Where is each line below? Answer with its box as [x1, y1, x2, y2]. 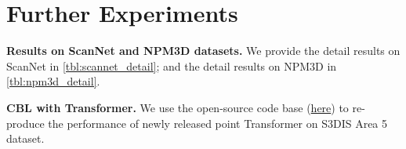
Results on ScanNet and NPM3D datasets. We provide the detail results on [6, 42, 401, 59]
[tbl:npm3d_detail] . [6, 73, 100, 89]
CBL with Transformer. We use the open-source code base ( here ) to [6, 99, 349, 115]
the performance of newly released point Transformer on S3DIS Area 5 [48, 114, 388, 131]
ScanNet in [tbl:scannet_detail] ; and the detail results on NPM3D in [6, 57, 337, 74]
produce [6, 114, 45, 131]
